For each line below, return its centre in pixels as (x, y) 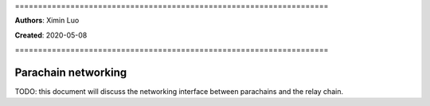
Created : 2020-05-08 (51, 35)
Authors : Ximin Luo (47, 21)
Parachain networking (71, 72)
